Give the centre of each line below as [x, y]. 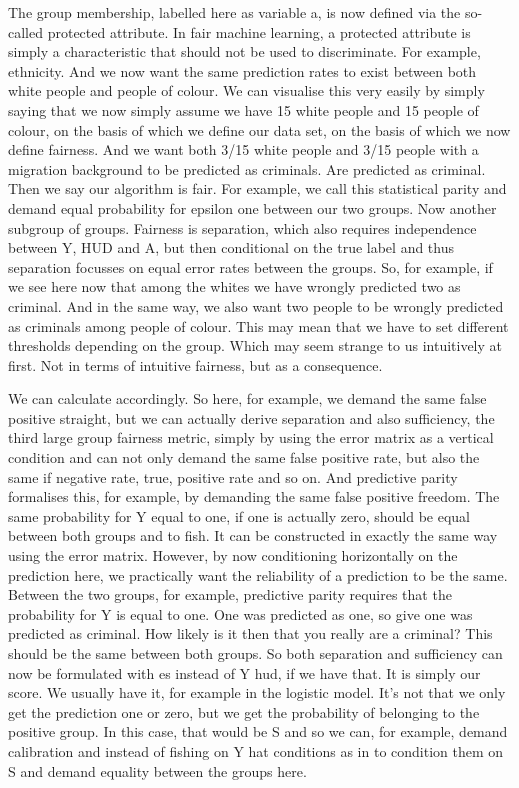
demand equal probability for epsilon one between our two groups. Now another [252, 207]
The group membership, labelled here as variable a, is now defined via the [234, 12]
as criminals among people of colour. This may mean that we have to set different [258, 325]
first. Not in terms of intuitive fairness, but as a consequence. [195, 364]
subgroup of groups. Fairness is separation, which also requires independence [242, 227]
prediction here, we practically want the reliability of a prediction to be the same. [258, 574]
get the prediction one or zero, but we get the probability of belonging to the [244, 711]
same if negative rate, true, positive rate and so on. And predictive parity [233, 476]
